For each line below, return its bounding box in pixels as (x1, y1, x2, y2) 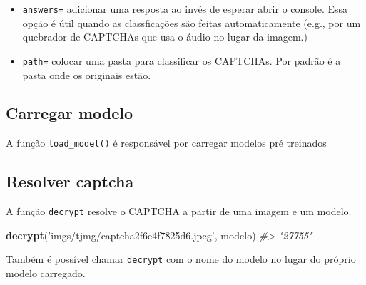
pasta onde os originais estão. (22, 67, 151, 82)
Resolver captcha (6, 170, 134, 192)
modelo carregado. (6, 266, 86, 281)
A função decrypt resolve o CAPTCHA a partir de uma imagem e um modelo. (6, 204, 352, 219)
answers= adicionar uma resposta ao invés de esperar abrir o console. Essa (22, 1, 348, 16)
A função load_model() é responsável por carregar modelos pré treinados (6, 135, 327, 150)
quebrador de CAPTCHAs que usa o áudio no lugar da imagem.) (22, 29, 307, 44)
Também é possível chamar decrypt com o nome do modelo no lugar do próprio (6, 252, 356, 266)
